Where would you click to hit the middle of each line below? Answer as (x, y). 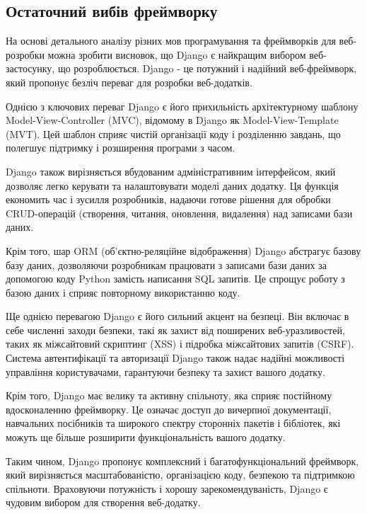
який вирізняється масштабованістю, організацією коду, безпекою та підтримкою (180, 475)
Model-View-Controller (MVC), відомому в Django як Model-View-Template (172, 120)
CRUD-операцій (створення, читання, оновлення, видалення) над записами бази (179, 213)
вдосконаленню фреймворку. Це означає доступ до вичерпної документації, (169, 409)
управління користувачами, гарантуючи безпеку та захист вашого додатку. (165, 371)
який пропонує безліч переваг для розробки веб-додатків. (129, 82)
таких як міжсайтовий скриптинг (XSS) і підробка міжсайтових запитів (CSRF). (180, 344)
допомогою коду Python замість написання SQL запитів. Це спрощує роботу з (175, 279)
